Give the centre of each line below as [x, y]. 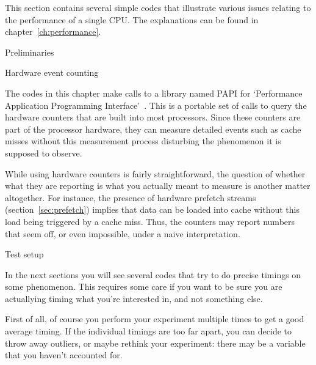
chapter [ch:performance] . [53, 31]
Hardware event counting [52, 72]
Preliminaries [30, 52]
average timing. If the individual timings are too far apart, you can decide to [149, 331]
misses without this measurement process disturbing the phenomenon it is [143, 141]
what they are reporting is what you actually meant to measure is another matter [158, 186]
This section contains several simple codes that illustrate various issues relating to [158, 7]
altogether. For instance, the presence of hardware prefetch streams [131, 197]
